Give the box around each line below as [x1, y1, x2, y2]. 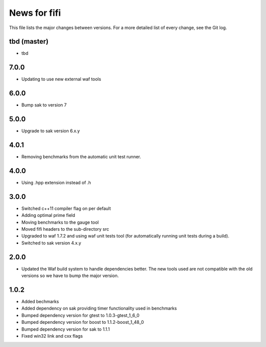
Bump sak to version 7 [21, 102, 67, 108]
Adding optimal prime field [21, 212, 75, 218]
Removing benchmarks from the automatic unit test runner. [21, 154, 141, 160]
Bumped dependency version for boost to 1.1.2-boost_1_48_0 [21, 319, 144, 325]
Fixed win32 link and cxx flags [21, 333, 83, 339]
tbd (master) [9, 37, 49, 46]
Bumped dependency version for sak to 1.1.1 [21, 326, 110, 332]
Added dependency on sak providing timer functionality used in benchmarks [21, 306, 177, 312]
